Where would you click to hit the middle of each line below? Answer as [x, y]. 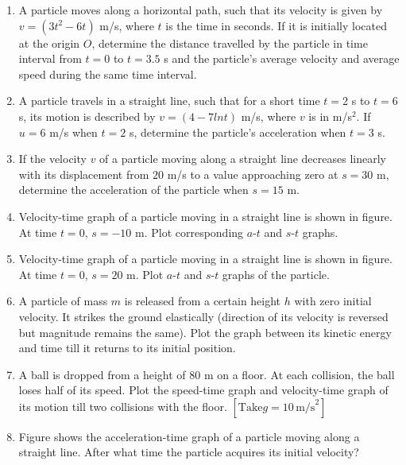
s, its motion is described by [87, 116]
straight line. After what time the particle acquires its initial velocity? [189, 452]
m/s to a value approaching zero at [253, 174]
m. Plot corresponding [189, 232]
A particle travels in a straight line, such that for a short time [169, 101]
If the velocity [52, 159]
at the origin [49, 43]
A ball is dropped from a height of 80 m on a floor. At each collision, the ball [207, 374]
